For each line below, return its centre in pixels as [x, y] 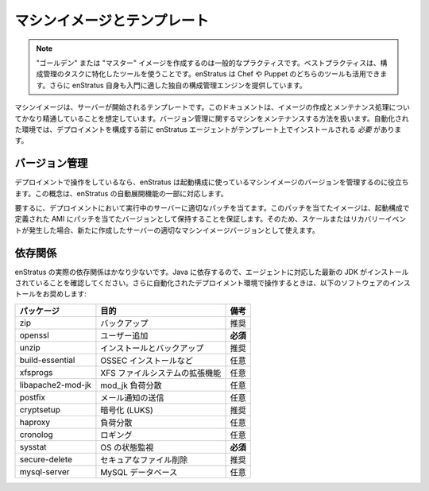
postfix [32, 397]
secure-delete [46, 459]
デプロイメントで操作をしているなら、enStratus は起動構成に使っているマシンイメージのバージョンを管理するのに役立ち [212, 182]
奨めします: [68, 294]
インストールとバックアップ [152, 348]
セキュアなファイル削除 [144, 459]
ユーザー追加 [124, 335]
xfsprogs [36, 372]
